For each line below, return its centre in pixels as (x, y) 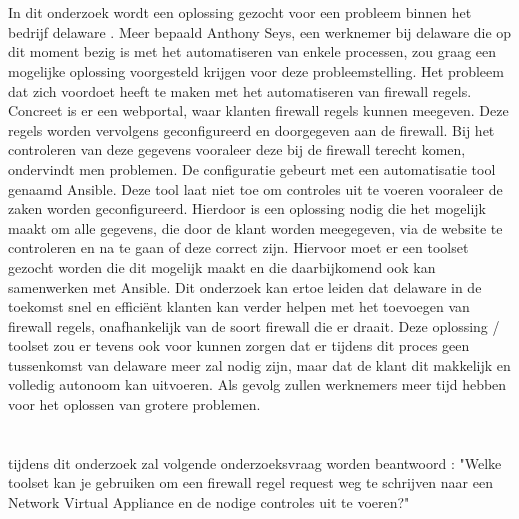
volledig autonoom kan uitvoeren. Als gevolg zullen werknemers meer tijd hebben (257, 384)
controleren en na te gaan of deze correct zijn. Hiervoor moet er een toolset (238, 247)
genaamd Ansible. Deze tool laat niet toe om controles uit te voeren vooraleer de (255, 188)
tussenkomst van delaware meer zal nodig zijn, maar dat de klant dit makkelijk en (259, 364)
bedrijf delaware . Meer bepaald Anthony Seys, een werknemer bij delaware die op (260, 31)
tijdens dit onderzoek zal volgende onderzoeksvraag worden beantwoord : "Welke (255, 462)
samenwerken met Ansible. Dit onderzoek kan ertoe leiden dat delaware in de (245, 286)
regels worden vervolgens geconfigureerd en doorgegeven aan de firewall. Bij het (251, 129)
